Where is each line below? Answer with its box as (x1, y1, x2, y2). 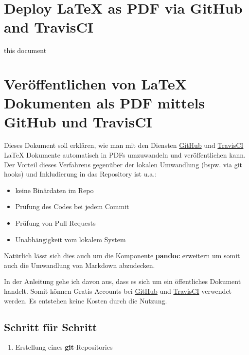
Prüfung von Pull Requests (15, 217, 96, 228)
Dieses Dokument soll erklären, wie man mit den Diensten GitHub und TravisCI (4, 140, 244, 150)
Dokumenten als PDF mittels (4, 93, 205, 113)
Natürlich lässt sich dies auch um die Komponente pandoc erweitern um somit (4, 250, 240, 261)
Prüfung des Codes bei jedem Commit (15, 201, 129, 212)
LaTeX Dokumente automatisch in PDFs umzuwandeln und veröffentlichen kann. (4, 150, 246, 160)
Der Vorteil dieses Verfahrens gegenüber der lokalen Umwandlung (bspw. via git (4, 159, 242, 169)
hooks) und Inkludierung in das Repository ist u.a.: (4, 169, 157, 179)
